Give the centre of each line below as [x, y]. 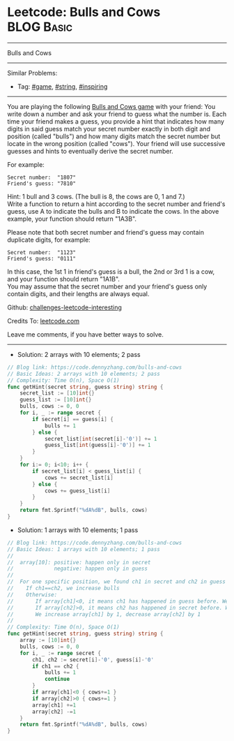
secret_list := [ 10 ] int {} [57, 393]
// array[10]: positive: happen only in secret [79, 562]
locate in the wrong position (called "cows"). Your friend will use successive [116, 143]
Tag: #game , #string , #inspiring [62, 86]
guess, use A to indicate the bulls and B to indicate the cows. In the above [113, 211]
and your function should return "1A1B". [64, 279]
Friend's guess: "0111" [42, 258]
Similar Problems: [32, 73]
